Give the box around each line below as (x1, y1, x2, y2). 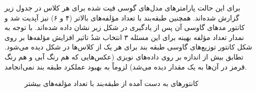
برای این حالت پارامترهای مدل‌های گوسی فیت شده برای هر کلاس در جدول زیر (4, 2, 240, 12)
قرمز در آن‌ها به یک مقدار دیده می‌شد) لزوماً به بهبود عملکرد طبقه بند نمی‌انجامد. (4, 61, 247, 71)
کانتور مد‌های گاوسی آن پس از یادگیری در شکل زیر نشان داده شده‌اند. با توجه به (4, 22, 245, 32)
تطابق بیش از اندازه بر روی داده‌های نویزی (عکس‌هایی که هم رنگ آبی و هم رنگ (4, 51, 243, 61)
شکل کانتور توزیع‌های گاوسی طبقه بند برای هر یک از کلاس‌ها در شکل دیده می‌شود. (4, 41, 252, 52)
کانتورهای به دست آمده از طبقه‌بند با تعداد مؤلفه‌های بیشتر (24, 78, 198, 88)
